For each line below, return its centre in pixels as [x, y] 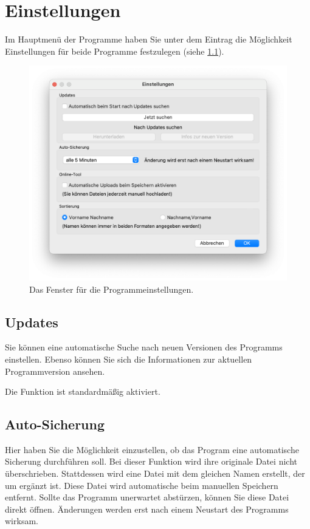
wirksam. [22, 521]
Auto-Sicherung [55, 424]
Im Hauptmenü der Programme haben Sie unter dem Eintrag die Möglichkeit [149, 39]
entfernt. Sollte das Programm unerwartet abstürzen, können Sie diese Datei [147, 497]
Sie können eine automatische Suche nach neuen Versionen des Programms [144, 347]
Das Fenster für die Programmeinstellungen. [112, 289]
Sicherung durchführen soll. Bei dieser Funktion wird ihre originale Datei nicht [151, 461]
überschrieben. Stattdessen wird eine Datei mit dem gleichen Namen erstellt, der [155, 473]
